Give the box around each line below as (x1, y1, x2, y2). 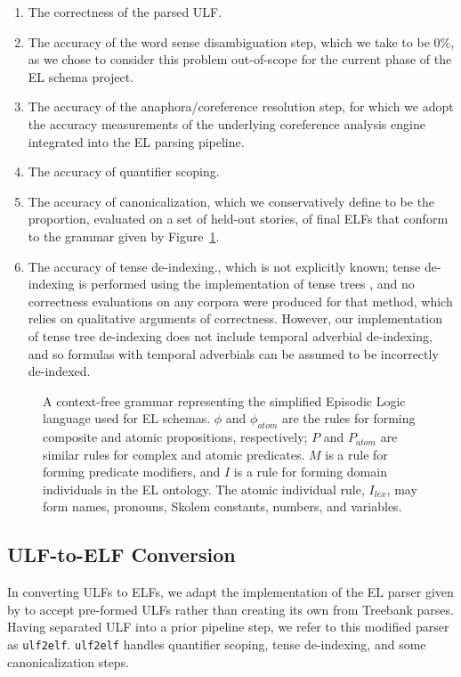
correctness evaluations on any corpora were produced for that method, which (28, 291, 453, 310)
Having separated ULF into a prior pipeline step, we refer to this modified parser (7, 617, 449, 636)
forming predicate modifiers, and (43, 462, 221, 481)
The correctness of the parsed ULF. (28, 3, 222, 20)
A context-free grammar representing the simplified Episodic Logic (43, 391, 406, 410)
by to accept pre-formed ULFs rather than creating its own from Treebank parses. (7, 600, 454, 618)
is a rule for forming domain (233, 462, 387, 481)
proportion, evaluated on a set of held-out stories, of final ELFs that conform (28, 209, 449, 228)
